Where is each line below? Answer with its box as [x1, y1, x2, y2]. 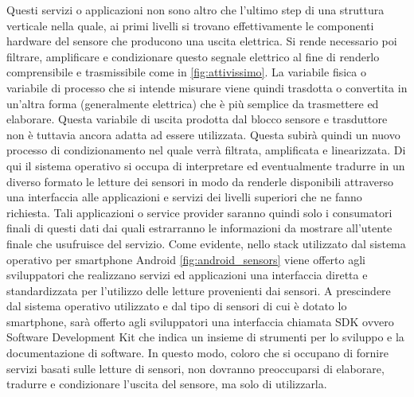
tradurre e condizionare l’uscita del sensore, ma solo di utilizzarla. [6, 376, 327, 392]
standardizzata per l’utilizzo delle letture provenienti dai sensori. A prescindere [6, 282, 391, 298]
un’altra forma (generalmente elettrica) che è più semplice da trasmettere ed [6, 95, 379, 111]
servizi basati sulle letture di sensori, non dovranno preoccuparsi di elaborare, [6, 360, 385, 376]
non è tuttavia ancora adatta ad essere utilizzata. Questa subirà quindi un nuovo [6, 126, 400, 142]
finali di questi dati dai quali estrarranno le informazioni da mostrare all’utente [6, 220, 393, 236]
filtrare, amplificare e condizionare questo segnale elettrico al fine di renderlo [6, 48, 380, 64]
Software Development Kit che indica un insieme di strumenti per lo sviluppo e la [6, 329, 404, 345]
